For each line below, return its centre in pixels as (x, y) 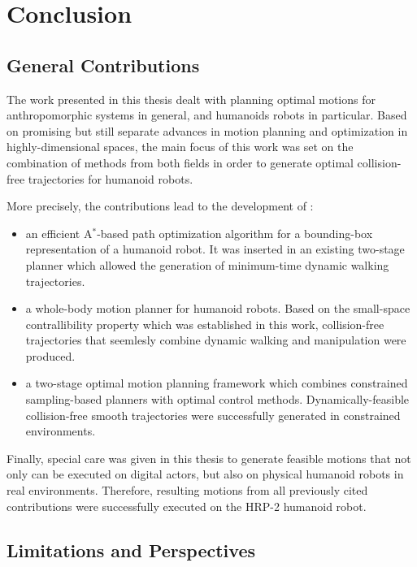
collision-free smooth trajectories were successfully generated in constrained (213, 415)
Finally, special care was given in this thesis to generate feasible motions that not (209, 458)
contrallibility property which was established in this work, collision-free (205, 324)
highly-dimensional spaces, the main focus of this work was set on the (180, 147)
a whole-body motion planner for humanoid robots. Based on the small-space (218, 308)
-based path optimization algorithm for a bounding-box (235, 233)
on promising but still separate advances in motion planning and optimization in (207, 130)
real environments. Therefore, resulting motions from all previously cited (187, 490)
